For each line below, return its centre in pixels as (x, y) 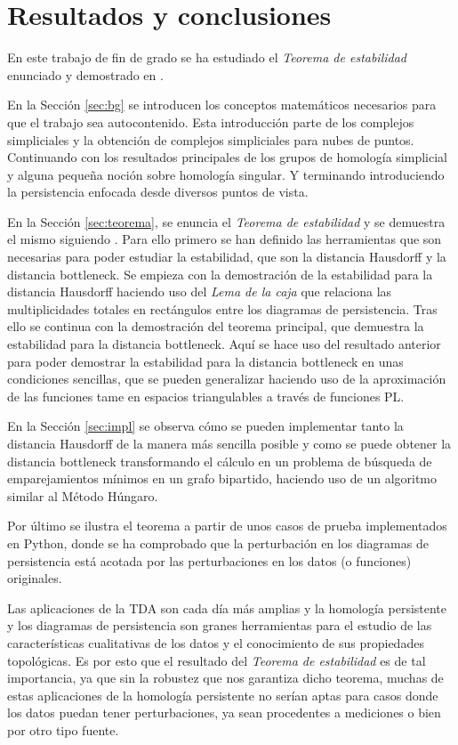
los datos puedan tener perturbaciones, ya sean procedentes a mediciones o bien (224, 713)
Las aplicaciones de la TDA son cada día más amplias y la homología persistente (227, 607)
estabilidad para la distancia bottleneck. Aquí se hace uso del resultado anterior (224, 344)
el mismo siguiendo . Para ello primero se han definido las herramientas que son (225, 239)
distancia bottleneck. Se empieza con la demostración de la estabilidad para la (220, 274)
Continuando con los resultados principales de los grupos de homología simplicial (227, 157)
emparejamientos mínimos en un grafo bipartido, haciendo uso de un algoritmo (222, 478)
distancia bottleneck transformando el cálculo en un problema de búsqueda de (220, 461)
